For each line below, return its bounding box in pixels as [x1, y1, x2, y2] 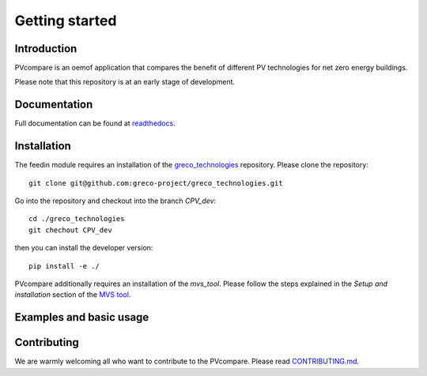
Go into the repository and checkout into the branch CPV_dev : [14, 196, 217, 205]
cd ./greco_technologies [28, 214, 125, 224]
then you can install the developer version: [14, 243, 153, 253]
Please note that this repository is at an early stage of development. [14, 77, 236, 87]
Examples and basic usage [14, 310, 149, 324]
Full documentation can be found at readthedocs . [14, 118, 176, 128]
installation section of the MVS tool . [14, 290, 131, 299]
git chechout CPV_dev [28, 225, 112, 235]
